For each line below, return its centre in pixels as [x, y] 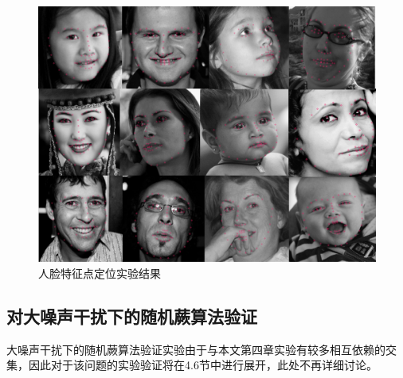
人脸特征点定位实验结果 [100, 273]
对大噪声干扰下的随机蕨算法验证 [132, 316]
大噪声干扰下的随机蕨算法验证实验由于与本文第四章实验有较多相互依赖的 [196, 349]
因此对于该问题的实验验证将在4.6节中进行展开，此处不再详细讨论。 [203, 365]
